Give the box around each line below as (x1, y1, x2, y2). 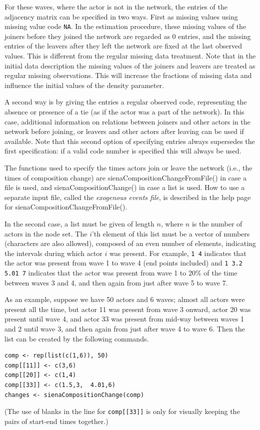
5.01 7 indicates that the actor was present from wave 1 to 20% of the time (4, 267, 237, 278)
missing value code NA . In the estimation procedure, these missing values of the (4, 21, 246, 31)
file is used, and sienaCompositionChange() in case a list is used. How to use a (4, 182, 245, 192)
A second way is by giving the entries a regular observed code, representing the (4, 96, 247, 107)
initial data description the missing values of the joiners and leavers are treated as (4, 60, 255, 70)
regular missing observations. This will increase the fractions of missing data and (4, 70, 252, 80)
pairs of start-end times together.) (4, 415, 108, 426)
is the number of (191, 218, 242, 228)
